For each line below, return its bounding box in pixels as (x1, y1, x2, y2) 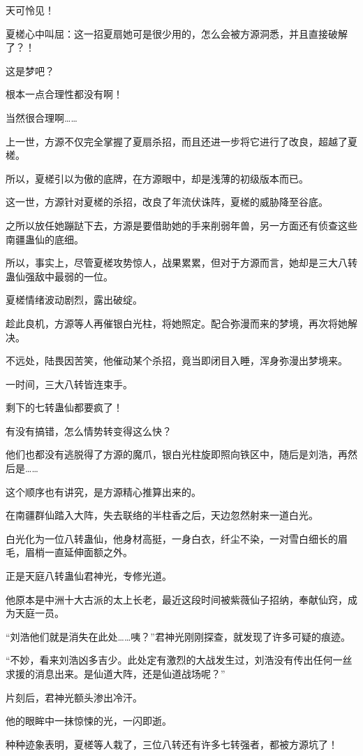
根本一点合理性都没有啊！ (6, 87, 123, 101)
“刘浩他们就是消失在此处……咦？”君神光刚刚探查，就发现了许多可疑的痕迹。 (6, 629, 350, 643)
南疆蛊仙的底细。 (6, 231, 84, 246)
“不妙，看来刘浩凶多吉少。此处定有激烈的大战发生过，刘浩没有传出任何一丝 (6, 652, 353, 667)
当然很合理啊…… (6, 110, 77, 124)
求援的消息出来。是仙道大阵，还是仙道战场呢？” (6, 666, 225, 680)
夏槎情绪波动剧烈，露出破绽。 (6, 292, 142, 307)
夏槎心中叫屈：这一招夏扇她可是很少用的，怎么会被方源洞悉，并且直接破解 (6, 26, 348, 41)
